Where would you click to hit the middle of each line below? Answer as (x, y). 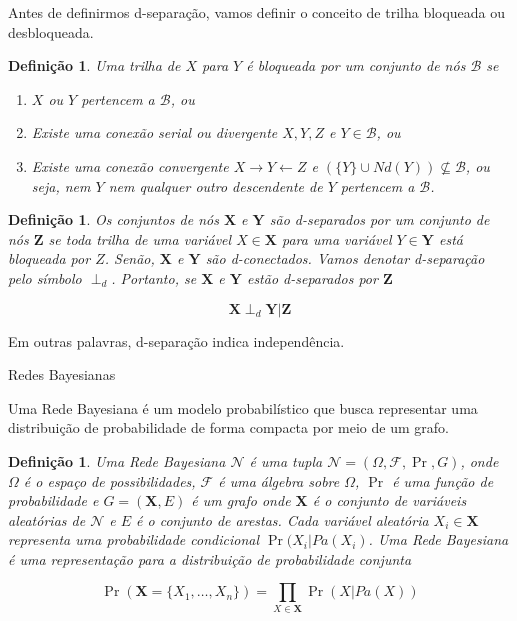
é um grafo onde (241, 500)
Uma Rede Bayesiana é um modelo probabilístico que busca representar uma (243, 407)
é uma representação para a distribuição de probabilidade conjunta (210, 558)
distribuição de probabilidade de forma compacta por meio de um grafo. (228, 427)
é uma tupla (286, 460)
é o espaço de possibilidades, (109, 480)
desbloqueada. (51, 31)
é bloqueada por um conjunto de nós (356, 65)
